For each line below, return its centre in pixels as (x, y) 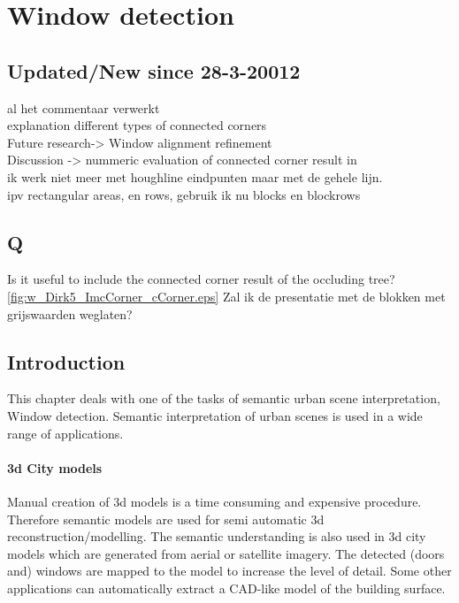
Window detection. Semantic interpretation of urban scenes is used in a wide (215, 415)
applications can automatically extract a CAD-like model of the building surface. (226, 588)
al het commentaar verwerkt (84, 107)
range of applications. (65, 433)
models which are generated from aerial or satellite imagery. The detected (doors (226, 553)
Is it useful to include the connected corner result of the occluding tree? (201, 279)
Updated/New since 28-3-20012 (154, 70)
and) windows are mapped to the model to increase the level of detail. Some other (229, 571)
